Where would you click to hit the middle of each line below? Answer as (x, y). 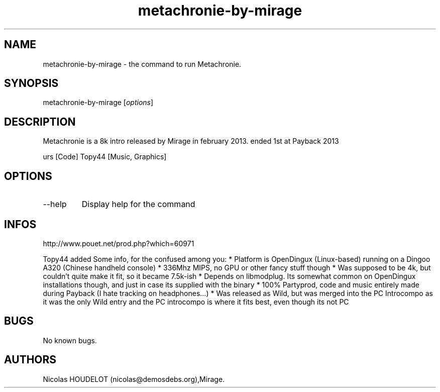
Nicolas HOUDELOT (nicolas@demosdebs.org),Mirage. (134, 379)
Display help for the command (138, 204)
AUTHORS (30, 360)
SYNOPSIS (31, 83)
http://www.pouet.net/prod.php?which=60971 (119, 243)
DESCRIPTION (40, 122)
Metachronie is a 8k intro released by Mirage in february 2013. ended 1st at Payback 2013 (191, 141)
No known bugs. (70, 340)
